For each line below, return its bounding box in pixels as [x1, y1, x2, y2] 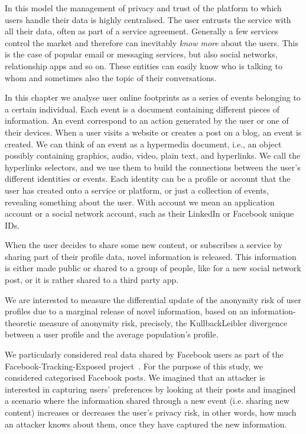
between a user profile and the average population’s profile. [5, 328, 219, 340]
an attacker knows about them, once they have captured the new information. [5, 417, 287, 430]
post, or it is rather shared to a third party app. [5, 274, 179, 286]
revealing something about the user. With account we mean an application [5, 195, 275, 208]
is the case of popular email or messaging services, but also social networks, [5, 48, 278, 60]
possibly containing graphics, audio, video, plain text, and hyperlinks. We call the [5, 149, 301, 162]
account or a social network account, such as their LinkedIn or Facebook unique [5, 207, 294, 220]
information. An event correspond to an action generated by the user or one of [5, 114, 289, 127]
